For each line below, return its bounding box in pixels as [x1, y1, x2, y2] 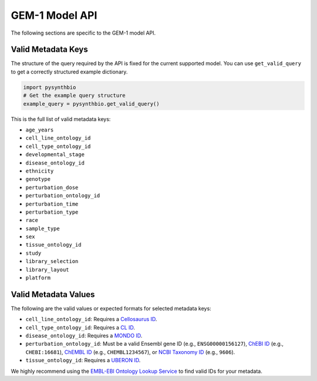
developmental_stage [25, 151, 85, 158]
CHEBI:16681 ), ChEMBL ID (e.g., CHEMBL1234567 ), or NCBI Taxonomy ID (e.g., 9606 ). [25, 348, 235, 355]
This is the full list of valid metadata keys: [11, 115, 111, 123]
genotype [25, 176, 51, 183]
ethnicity [25, 167, 54, 174]
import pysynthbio [23, 84, 76, 90]
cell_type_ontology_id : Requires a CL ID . [25, 323, 135, 331]
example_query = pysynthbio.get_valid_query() [23, 100, 160, 107]
